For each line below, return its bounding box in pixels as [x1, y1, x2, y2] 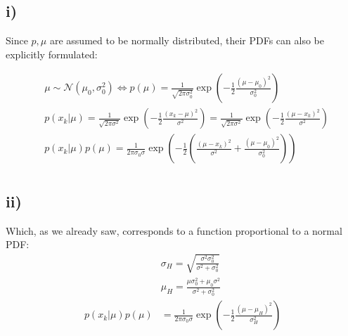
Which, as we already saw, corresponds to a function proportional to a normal [6, 223, 342, 238]
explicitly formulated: [6, 46, 98, 61]
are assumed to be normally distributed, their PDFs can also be [49, 33, 324, 48]
